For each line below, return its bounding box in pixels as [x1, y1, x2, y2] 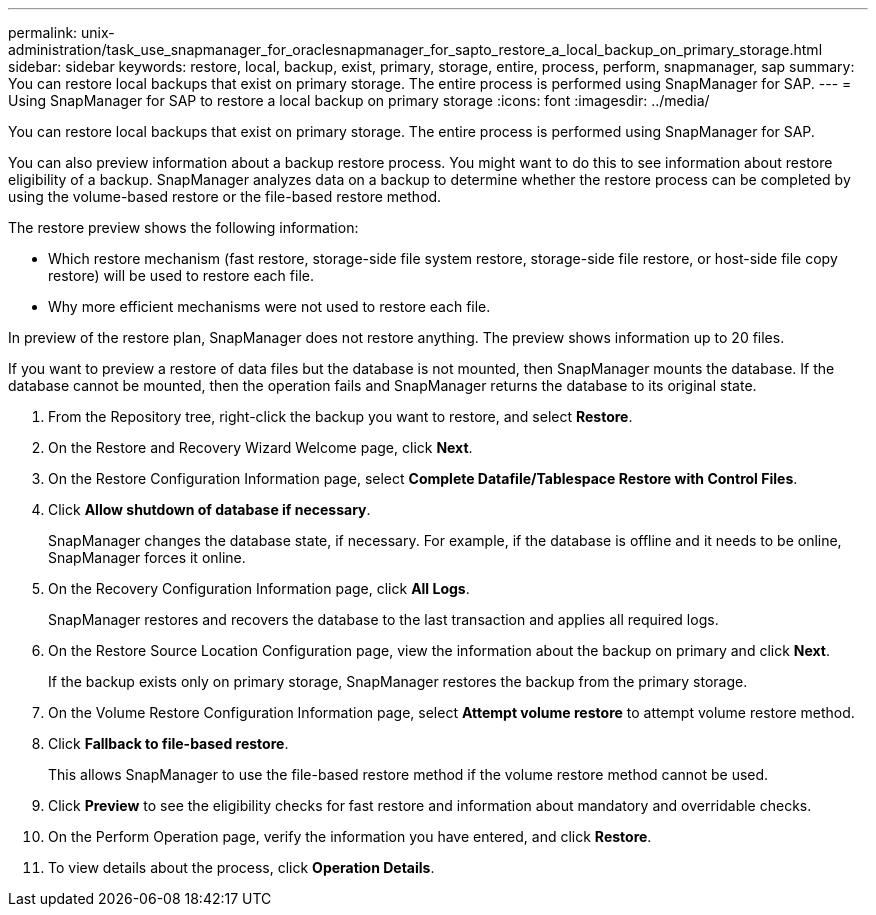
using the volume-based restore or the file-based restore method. [8, 188, 442, 205]
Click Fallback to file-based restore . [48, 735, 289, 752]
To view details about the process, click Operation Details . [48, 859, 435, 876]
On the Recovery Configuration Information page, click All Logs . [48, 580, 470, 597]
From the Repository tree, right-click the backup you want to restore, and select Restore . [48, 408, 633, 425]
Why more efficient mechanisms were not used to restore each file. [48, 298, 491, 315]
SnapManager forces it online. [48, 549, 246, 566]
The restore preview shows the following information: [8, 219, 359, 236]
